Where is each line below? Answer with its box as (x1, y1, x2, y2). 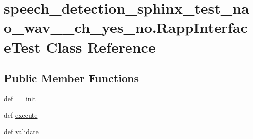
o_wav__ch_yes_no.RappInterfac (4, 17, 248, 37)
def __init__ (4, 93, 46, 103)
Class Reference (46, 36, 156, 56)
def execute (4, 110, 38, 120)
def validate (4, 126, 39, 137)
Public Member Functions (4, 70, 139, 85)
